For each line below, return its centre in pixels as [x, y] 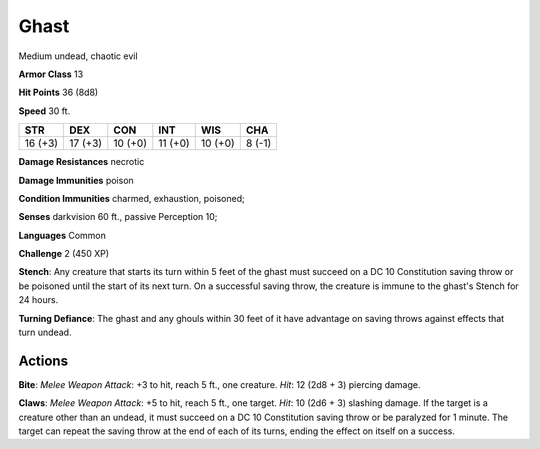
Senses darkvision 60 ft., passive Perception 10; [118, 217]
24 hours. [38, 300]
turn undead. [45, 332]
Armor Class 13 [51, 74]
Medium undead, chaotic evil [78, 56]
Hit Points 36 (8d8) [58, 92]
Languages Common [62, 235]
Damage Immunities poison [76, 180]
